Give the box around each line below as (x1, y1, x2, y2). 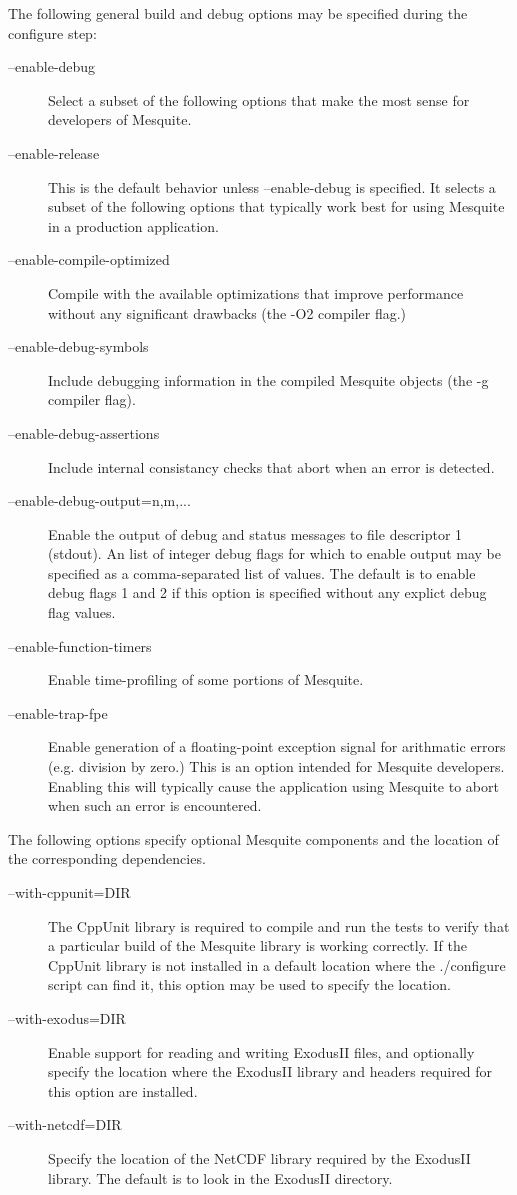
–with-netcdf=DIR (8, 1114, 122, 1135)
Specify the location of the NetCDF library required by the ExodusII (48, 1147, 471, 1168)
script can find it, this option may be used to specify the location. (48, 974, 451, 995)
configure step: (8, 22, 97, 43)
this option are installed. (48, 1080, 198, 1101)
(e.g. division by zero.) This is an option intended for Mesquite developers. (48, 756, 505, 777)
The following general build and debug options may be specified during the (8, 3, 468, 23)
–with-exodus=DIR (8, 1007, 126, 1028)
